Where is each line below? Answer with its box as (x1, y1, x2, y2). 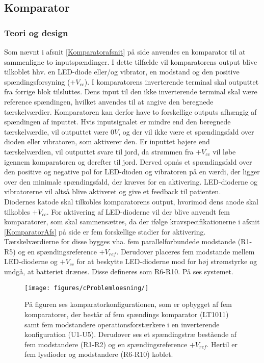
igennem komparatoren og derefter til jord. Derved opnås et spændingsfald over (4, 156, 252, 167)
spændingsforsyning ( (4, 76, 70, 87)
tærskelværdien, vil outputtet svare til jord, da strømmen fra (4, 146, 194, 157)
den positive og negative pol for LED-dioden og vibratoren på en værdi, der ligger (4, 166, 260, 177)
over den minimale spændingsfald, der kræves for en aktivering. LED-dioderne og (4, 176, 257, 187)
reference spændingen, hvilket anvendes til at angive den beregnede (4, 96, 214, 107)
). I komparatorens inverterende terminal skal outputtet (84, 76, 259, 87)
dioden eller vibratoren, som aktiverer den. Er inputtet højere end (4, 136, 210, 147)
